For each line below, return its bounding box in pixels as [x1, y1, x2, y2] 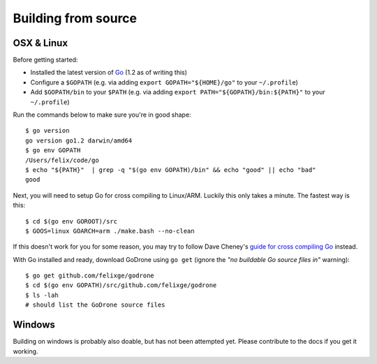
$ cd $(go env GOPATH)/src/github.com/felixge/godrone [25, 282, 217, 289]
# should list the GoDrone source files [25, 301, 165, 309]
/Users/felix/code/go [25, 156, 99, 164]
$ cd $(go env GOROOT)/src [25, 217, 118, 225]
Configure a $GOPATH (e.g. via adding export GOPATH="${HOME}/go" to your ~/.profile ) [30, 78, 298, 87]
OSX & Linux [13, 37, 68, 49]
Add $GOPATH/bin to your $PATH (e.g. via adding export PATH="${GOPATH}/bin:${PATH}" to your [30, 88, 326, 96]
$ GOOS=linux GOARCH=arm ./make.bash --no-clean [25, 227, 195, 235]
